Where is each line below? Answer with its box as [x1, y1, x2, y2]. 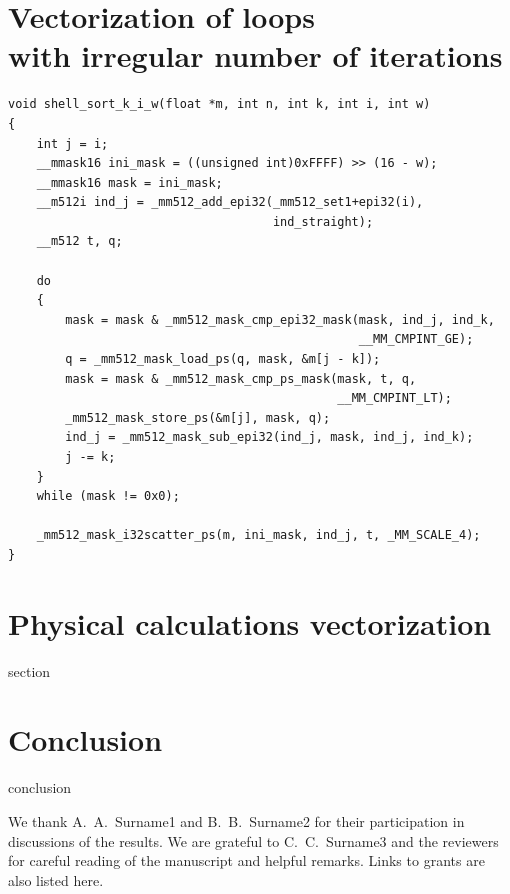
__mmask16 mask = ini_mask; [36, 175, 223, 190]
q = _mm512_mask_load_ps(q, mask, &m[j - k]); [65, 352, 381, 367]
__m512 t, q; [36, 234, 123, 249]
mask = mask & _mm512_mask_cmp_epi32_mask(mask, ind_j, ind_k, [65, 312, 495, 327]
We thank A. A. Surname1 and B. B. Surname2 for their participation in [8, 811, 465, 831]
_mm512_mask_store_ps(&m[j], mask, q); [65, 410, 331, 425]
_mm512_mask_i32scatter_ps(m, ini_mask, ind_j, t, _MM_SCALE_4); [36, 528, 481, 543]
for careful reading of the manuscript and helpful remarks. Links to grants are [8, 850, 485, 871]
